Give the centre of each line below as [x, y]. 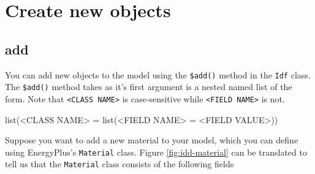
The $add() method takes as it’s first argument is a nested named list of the [149, 87]
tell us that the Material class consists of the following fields [120, 164]
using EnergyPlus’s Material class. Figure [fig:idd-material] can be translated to [156, 152]
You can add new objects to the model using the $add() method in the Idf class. [158, 74]
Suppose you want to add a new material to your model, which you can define [152, 140]
